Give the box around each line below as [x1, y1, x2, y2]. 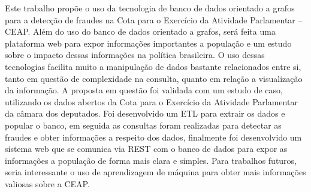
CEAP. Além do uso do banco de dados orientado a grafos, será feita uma [5, 25, 276, 38]
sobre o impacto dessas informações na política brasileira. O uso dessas [5, 48, 265, 61]
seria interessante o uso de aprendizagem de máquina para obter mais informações [5, 166, 306, 178]
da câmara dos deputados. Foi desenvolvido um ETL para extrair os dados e [5, 107, 285, 120]
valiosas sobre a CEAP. [5, 177, 90, 190]
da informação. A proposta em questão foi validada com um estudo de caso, [5, 84, 283, 96]
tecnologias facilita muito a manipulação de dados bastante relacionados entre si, [5, 60, 301, 72]
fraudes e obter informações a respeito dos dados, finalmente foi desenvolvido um [5, 130, 302, 143]
